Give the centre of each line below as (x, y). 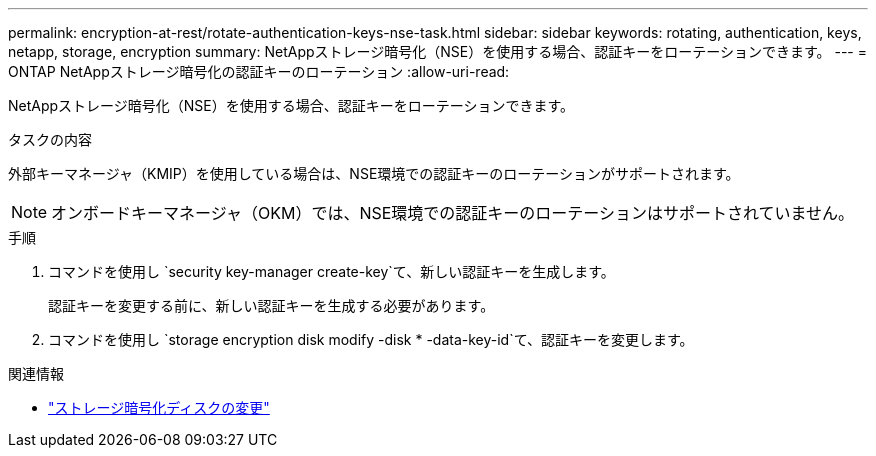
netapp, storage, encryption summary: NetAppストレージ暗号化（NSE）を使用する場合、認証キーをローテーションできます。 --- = (437, 51)
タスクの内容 (50, 139)
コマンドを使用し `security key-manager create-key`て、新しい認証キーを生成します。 (331, 271)
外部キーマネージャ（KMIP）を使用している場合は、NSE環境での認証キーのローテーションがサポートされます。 (374, 173)
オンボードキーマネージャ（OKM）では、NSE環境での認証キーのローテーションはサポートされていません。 (453, 213)
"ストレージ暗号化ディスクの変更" (159, 407)
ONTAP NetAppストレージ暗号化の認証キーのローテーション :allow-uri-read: (259, 71)
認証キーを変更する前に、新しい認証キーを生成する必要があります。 (271, 305)
